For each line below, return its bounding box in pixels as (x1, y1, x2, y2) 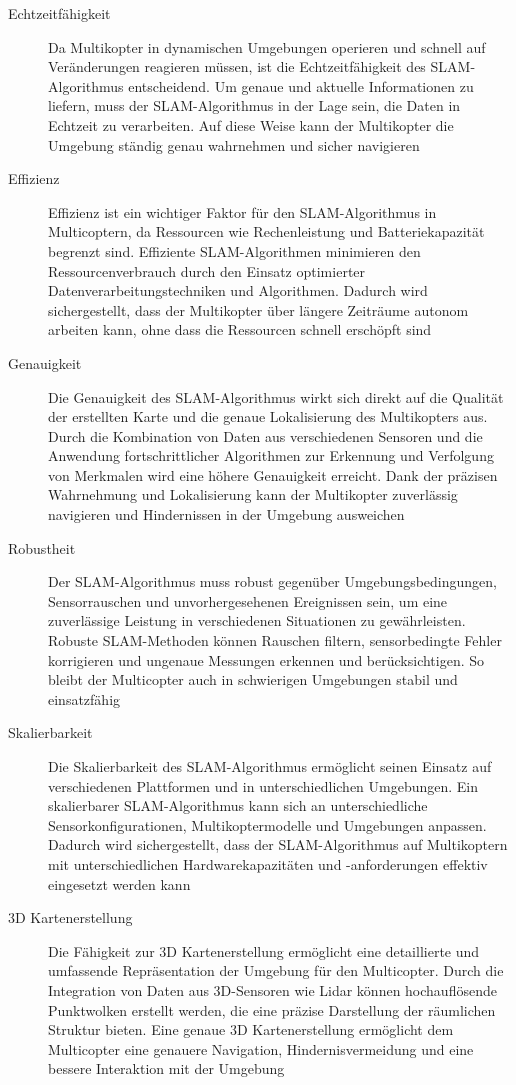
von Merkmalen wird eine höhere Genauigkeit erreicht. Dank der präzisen (48, 464, 498, 485)
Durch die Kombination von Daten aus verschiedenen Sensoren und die (48, 425, 483, 446)
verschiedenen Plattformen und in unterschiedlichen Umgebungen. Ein (48, 775, 479, 796)
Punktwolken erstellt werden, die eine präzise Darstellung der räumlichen (48, 999, 496, 1020)
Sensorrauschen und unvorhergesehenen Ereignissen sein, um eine (48, 590, 448, 611)
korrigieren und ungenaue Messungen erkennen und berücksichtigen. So (48, 649, 485, 670)
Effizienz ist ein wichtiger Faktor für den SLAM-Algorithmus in (48, 201, 437, 222)
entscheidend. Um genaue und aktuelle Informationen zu (128, 75, 474, 96)
